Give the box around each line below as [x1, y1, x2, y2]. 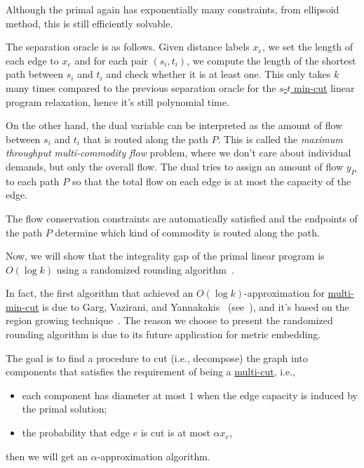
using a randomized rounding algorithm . [56, 262, 234, 276]
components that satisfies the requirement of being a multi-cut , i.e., [6, 364, 296, 379]
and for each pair [74, 53, 148, 67]
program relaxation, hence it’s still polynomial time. [6, 94, 229, 109]
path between [6, 67, 64, 81]
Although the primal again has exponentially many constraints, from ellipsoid [6, 2, 339, 16]
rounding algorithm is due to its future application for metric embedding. [6, 327, 321, 342]
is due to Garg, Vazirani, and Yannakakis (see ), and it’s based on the [42, 299, 349, 314]
